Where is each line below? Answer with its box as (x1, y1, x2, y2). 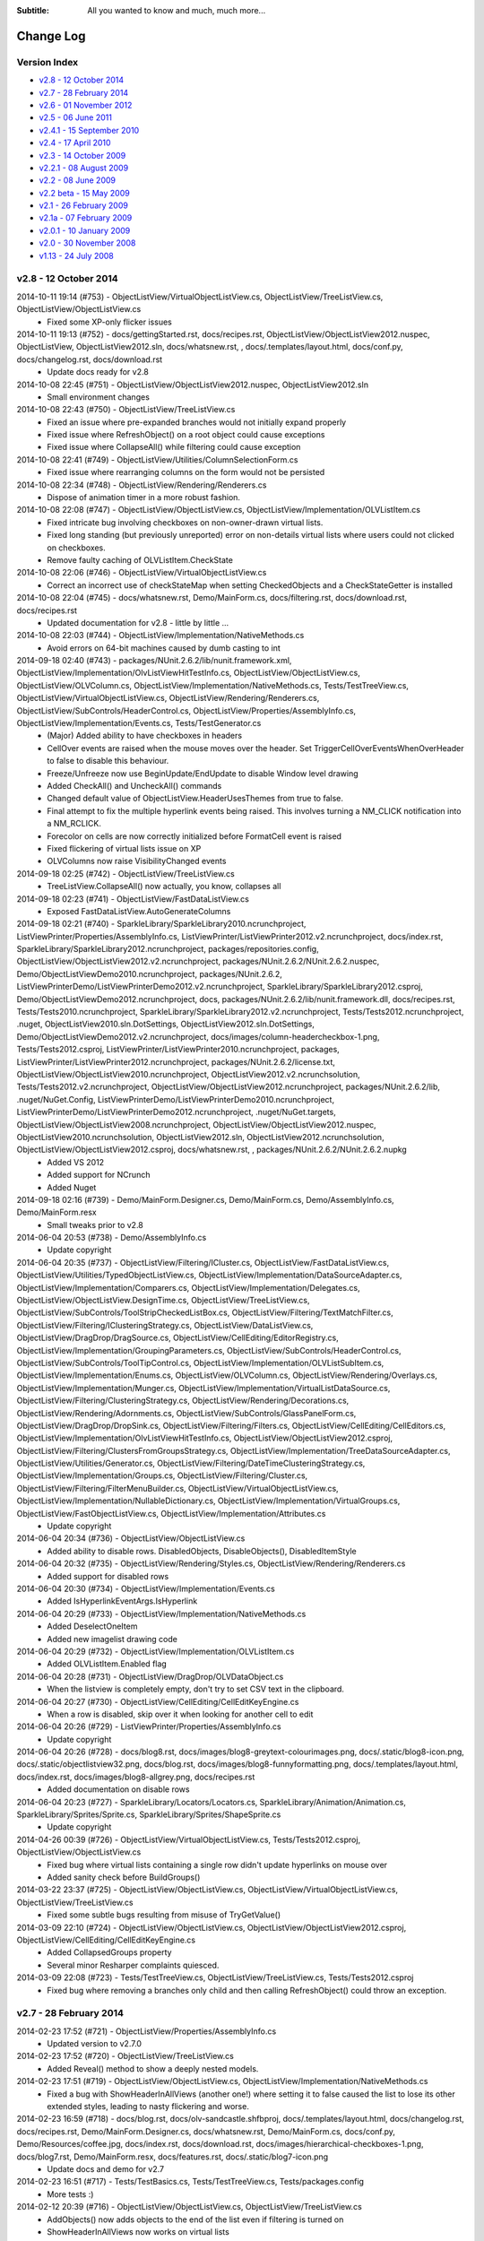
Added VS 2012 (47, 1156, 105, 1167)
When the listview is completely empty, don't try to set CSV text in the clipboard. (47, 1683, 345, 1694)
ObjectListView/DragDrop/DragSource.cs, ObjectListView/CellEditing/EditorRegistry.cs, (16, 1332, 340, 1344)
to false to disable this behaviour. (47, 756, 169, 766)
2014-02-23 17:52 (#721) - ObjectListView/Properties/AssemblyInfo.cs (16, 2026, 277, 2037)
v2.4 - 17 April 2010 (39, 137, 111, 148)
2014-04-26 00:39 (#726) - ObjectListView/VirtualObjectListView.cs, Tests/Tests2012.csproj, (16, 1834, 361, 1845)
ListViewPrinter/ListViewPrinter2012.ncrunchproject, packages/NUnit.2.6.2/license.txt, (16, 1056, 336, 1067)
